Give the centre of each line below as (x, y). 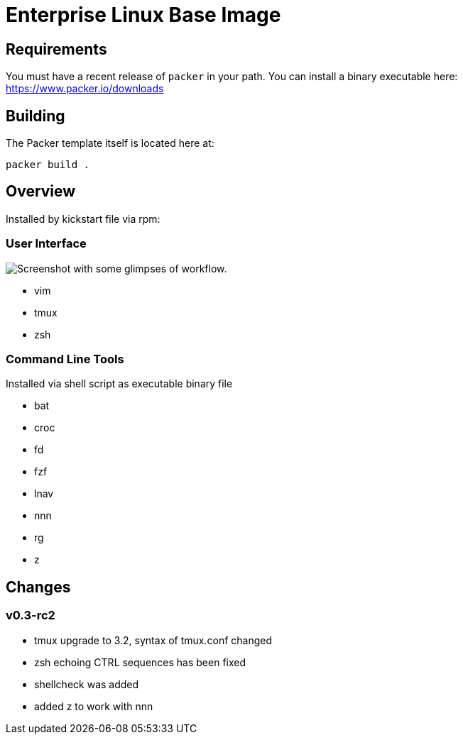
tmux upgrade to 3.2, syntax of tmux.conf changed (153, 640)
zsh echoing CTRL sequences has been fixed (140, 662)
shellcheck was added (87, 684)
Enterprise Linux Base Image (143, 15)
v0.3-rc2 (31, 615)
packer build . (48, 165)
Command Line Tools (65, 359)
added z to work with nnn (94, 706)
